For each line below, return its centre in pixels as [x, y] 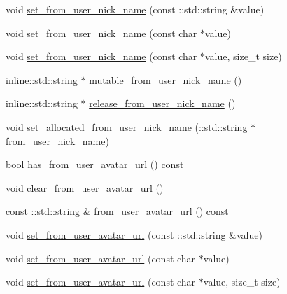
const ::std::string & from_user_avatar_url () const [117, 211]
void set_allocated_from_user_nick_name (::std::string [127, 126]
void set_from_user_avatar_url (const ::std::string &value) [134, 234]
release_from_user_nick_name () [162, 103]
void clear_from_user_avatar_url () [85, 187]
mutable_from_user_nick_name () [166, 79]
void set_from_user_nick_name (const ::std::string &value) [135, 9]
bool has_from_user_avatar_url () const [95, 164]
